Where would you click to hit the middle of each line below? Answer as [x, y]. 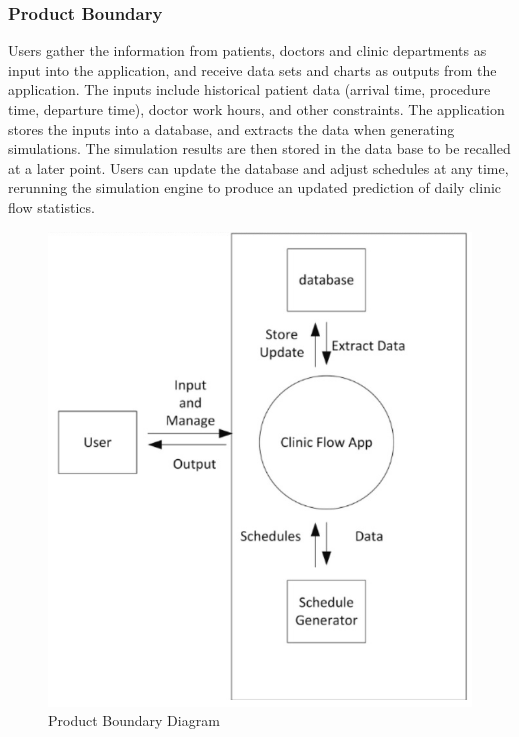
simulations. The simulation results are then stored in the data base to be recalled [259, 148]
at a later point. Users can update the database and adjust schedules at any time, [258, 167]
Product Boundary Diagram [134, 720]
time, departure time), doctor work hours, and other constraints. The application [256, 109]
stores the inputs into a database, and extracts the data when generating [231, 128]
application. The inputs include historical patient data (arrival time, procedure [249, 89]
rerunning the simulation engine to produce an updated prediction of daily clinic [255, 187]
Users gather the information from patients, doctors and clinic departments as [247, 50]
